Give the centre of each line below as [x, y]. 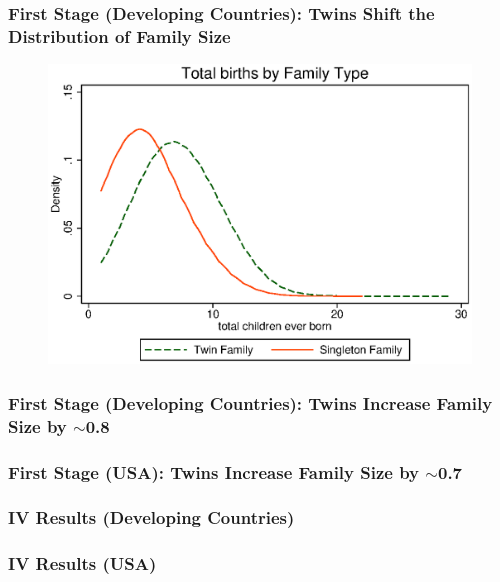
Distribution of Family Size [119, 35]
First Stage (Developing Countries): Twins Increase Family [250, 402]
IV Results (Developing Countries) [151, 517]
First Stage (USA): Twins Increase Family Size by [214, 471]
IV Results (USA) [82, 563]
